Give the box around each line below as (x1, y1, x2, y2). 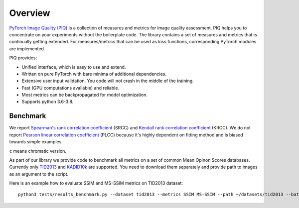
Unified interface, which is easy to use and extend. (21, 64, 126, 70)
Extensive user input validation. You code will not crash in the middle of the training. (21, 78, 194, 84)
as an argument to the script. (9, 171, 69, 177)
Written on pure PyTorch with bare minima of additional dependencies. (21, 71, 167, 77)
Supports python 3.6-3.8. (21, 99, 74, 104)
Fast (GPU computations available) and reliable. (21, 85, 120, 91)
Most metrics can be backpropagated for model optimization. (21, 92, 148, 98)
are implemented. (9, 45, 45, 52)
